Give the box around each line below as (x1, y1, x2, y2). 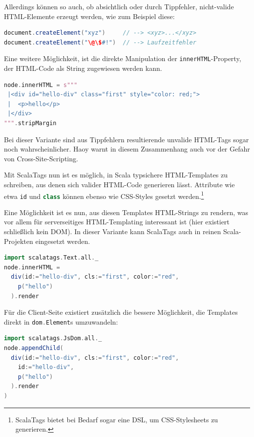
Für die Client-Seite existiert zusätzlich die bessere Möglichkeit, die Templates (4, 307, 238, 317)
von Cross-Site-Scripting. (4, 153, 78, 163)
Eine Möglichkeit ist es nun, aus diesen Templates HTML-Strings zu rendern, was (4, 207, 248, 217)
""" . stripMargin (4, 120, 57, 127)
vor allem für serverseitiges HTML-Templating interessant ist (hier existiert (4, 217, 230, 227)
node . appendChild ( (4, 345, 63, 352)
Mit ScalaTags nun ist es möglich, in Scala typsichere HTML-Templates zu (4, 170, 228, 180)
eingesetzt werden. (35, 236, 90, 246)
